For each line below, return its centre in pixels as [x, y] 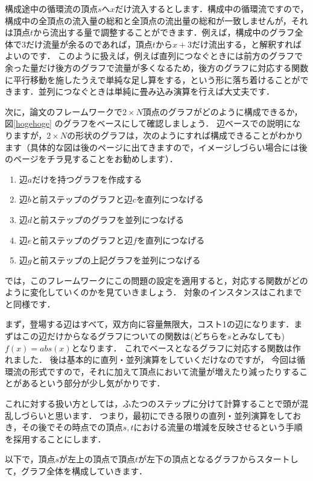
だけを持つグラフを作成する [87, 179]
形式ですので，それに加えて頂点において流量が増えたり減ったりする [165, 371]
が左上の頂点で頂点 [97, 459]
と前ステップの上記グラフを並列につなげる [116, 260]
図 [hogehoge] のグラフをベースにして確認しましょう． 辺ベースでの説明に [149, 123]
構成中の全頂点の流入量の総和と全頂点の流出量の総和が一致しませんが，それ [156, 20]
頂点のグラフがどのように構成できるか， [223, 111]
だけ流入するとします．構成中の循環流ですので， [212, 8]
